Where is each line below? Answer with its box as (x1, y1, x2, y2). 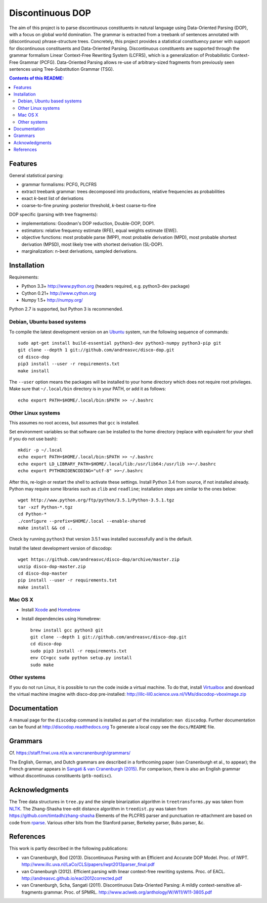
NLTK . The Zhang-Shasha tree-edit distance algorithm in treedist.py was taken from (9, 806, 187, 812)
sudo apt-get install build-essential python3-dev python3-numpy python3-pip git (18, 340, 222, 346)
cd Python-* (18, 511, 47, 517)
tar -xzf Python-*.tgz (18, 504, 73, 510)
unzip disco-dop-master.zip (18, 564, 86, 569)
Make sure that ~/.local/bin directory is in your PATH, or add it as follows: (9, 386, 166, 392)
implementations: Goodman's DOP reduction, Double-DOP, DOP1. (21, 221, 155, 226)
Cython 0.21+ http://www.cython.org (21, 290, 96, 296)
